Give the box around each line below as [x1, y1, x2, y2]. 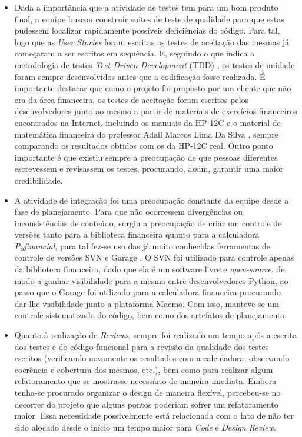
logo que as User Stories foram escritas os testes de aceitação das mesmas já [14, 35, 290, 48]
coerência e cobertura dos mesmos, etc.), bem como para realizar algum [14, 363, 273, 375]
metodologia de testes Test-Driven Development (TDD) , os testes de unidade [14, 58, 295, 71]
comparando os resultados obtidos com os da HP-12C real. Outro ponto [14, 139, 273, 152]
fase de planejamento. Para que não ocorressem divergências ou [14, 205, 243, 218]
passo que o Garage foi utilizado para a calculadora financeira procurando [14, 286, 281, 298]
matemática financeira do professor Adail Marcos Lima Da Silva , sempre [14, 128, 278, 140]
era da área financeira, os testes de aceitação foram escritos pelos [14, 93, 249, 105]
